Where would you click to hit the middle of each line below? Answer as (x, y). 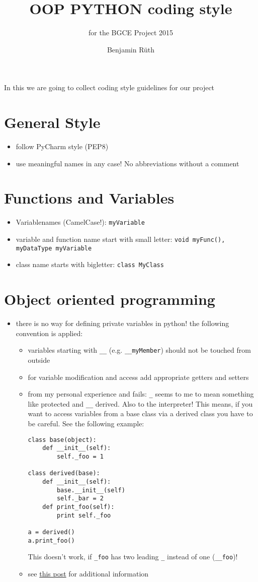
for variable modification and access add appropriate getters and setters (138, 377)
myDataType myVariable (54, 248)
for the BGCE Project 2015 (131, 33)
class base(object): (62, 440)
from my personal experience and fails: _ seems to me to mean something (141, 394)
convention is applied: (49, 333)
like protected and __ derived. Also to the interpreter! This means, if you (140, 403)
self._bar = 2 (80, 499)
